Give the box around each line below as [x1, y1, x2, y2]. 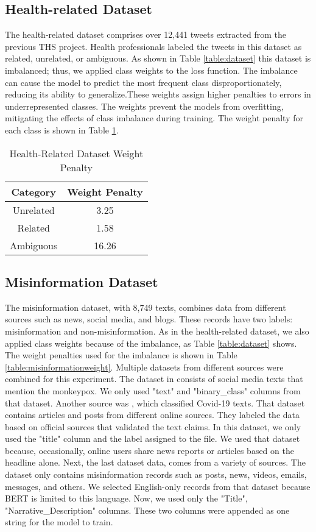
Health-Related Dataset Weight [9, 146, 144, 160]
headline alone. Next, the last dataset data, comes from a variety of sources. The [5, 456, 306, 469]
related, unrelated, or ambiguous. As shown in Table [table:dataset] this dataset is [5, 52, 311, 65]
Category [11, 184, 56, 199]
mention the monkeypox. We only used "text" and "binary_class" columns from [5, 384, 301, 397]
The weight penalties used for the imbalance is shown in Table [5, 349, 237, 361]
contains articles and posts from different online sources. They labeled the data [5, 408, 300, 421]
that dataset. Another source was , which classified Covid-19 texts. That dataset [5, 396, 305, 409]
